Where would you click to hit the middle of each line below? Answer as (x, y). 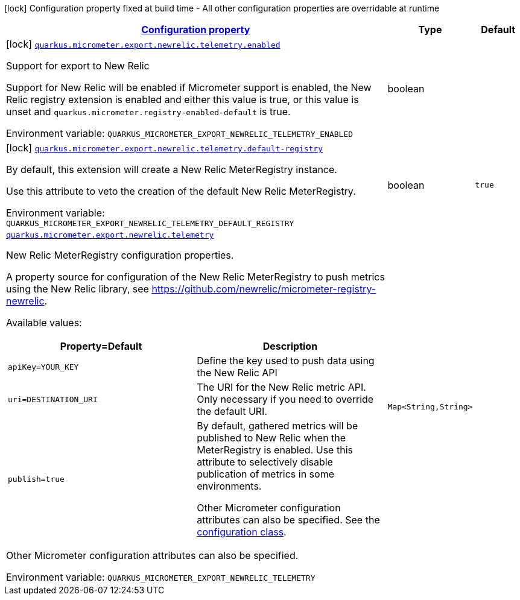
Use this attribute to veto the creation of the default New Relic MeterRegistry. (181, 191)
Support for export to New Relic (78, 66)
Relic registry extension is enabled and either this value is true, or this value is (182, 99)
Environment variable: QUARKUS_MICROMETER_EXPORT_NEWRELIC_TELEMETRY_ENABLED (180, 133)
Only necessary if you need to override (285, 399)
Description (290, 346)
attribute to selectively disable (265, 462)
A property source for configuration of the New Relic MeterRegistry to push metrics (195, 277)
